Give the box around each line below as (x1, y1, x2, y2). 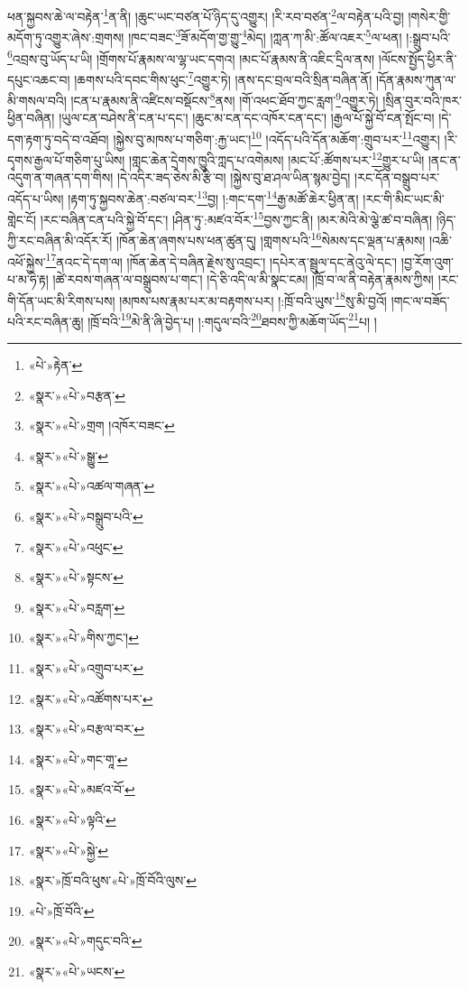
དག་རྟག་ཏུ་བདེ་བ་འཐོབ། (7, 129, 109, 148)
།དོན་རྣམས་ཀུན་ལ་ (375, 69, 456, 88)
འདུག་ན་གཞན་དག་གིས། (7, 168, 114, 187)
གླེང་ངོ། (7, 209, 37, 228)
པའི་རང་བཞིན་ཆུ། (7, 311, 84, 330)
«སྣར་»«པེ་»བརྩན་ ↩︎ (28, 385, 125, 404)
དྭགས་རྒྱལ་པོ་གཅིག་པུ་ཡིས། (7, 150, 125, 169)
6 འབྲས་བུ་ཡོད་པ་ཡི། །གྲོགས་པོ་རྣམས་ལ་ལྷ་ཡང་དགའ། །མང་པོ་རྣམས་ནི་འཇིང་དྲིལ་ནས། (7, 46, 374, 68)
